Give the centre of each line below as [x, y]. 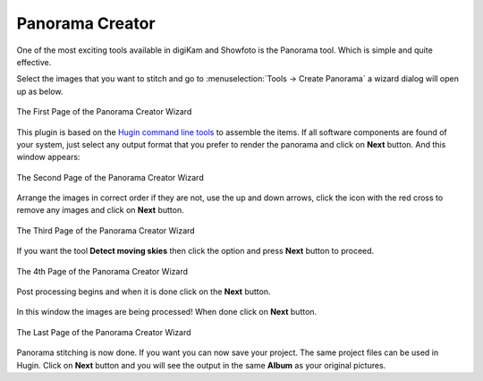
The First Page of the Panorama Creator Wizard [104, 112]
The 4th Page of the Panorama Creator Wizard [102, 271]
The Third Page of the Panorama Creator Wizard [106, 230]
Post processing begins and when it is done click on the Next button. [144, 292]
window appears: [48, 157]
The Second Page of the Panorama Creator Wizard [110, 177]
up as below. [40, 91]
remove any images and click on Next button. [100, 210]
